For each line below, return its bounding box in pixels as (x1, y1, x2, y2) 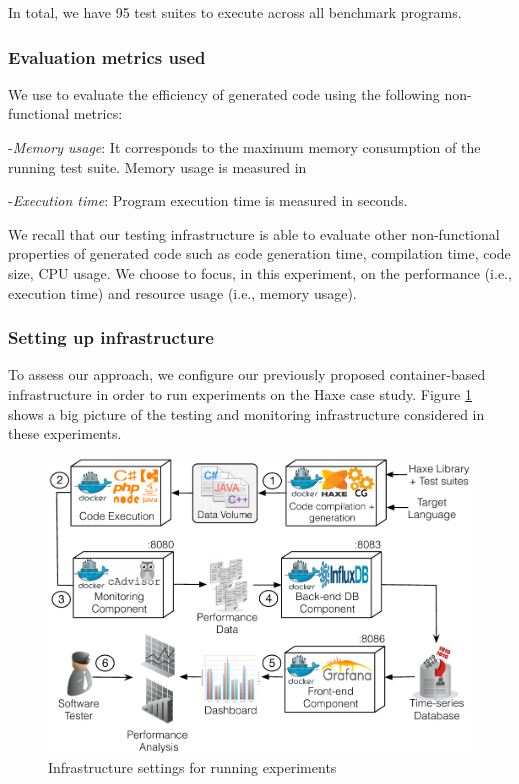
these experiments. (8, 423, 122, 444)
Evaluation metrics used (8, 44, 206, 69)
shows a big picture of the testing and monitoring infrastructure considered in (8, 403, 485, 424)
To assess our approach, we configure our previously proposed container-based (8, 364, 486, 385)
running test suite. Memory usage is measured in (8, 156, 307, 177)
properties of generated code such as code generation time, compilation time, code (8, 243, 511, 264)
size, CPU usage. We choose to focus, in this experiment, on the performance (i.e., (8, 262, 512, 283)
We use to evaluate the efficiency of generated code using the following (8, 83, 440, 104)
